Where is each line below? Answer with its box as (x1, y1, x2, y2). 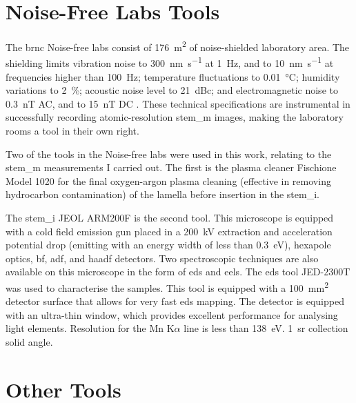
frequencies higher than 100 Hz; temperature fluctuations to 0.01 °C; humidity (6, 69, 340, 83)
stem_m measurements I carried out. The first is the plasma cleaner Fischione (6, 160, 337, 175)
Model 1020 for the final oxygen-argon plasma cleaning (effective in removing (6, 173, 331, 188)
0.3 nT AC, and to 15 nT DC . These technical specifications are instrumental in (6, 96, 350, 110)
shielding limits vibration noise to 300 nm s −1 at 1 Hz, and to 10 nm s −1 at (6, 54, 334, 70)
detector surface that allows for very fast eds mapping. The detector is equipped (6, 294, 344, 308)
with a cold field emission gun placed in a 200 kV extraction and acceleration (6, 224, 333, 238)
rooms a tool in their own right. (6, 124, 139, 137)
